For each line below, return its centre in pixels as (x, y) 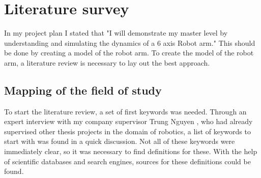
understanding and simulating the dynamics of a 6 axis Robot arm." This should (130, 42)
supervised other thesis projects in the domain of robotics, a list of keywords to (127, 131)
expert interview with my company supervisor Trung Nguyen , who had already (128, 121)
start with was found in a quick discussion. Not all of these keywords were (120, 141)
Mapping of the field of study (83, 90)
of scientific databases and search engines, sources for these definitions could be (127, 161)
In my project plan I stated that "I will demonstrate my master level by (116, 33)
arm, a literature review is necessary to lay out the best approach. (107, 62)
